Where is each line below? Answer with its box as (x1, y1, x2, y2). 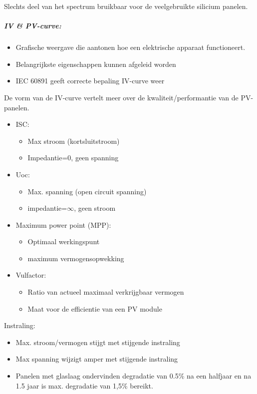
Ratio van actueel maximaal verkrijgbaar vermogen (27, 287, 184, 297)
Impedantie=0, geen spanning (27, 152, 119, 163)
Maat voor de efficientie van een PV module (27, 303, 162, 314)
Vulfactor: (15, 270, 46, 280)
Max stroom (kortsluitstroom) (27, 135, 120, 146)
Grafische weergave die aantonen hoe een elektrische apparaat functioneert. (15, 42, 246, 52)
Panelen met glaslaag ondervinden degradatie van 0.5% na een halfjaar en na (15, 371, 252, 381)
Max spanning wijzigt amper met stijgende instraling (15, 354, 178, 364)
